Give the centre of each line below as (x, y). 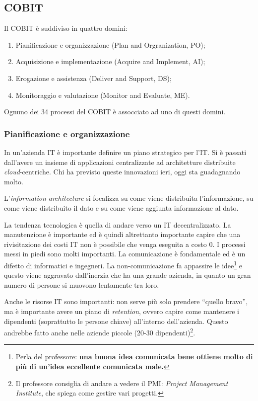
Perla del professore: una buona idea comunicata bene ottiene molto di (134, 357)
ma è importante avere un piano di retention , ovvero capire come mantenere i (122, 311)
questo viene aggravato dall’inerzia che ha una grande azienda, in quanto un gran (128, 275)
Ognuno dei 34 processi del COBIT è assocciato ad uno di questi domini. (115, 112)
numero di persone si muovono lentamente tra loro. (82, 284)
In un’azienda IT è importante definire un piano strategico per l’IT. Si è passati (125, 152)
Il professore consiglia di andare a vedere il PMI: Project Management (122, 383)
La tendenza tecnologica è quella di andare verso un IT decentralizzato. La (118, 224)
